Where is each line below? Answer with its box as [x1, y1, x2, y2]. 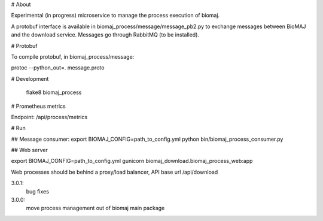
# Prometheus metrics [11, 102, 66, 110]
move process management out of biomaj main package [26, 204, 165, 212]
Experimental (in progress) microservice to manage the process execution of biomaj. [11, 12, 220, 19]
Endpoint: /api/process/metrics [11, 113, 88, 120]
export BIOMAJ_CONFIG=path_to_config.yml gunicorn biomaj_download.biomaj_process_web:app [11, 158, 253, 165]
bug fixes [26, 187, 49, 195]
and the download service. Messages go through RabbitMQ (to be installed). [11, 31, 200, 38]
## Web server [11, 147, 48, 154]
